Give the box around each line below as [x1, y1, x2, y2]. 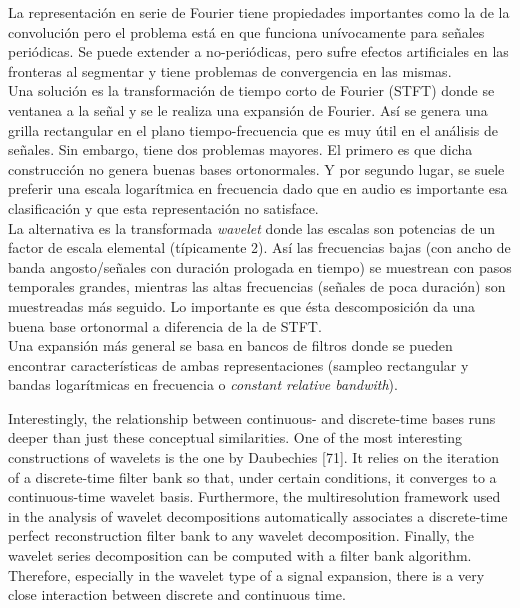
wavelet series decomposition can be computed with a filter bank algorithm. [8, 545, 472, 566]
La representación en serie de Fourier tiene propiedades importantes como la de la [8, 2, 510, 22]
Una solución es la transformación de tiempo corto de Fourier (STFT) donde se [8, 80, 495, 101]
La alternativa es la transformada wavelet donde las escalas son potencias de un [8, 217, 496, 238]
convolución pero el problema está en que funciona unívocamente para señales [8, 21, 485, 42]
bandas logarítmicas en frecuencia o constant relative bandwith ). [8, 374, 398, 395]
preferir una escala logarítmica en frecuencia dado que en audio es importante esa [8, 178, 508, 199]
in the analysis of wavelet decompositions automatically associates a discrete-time [8, 505, 508, 526]
